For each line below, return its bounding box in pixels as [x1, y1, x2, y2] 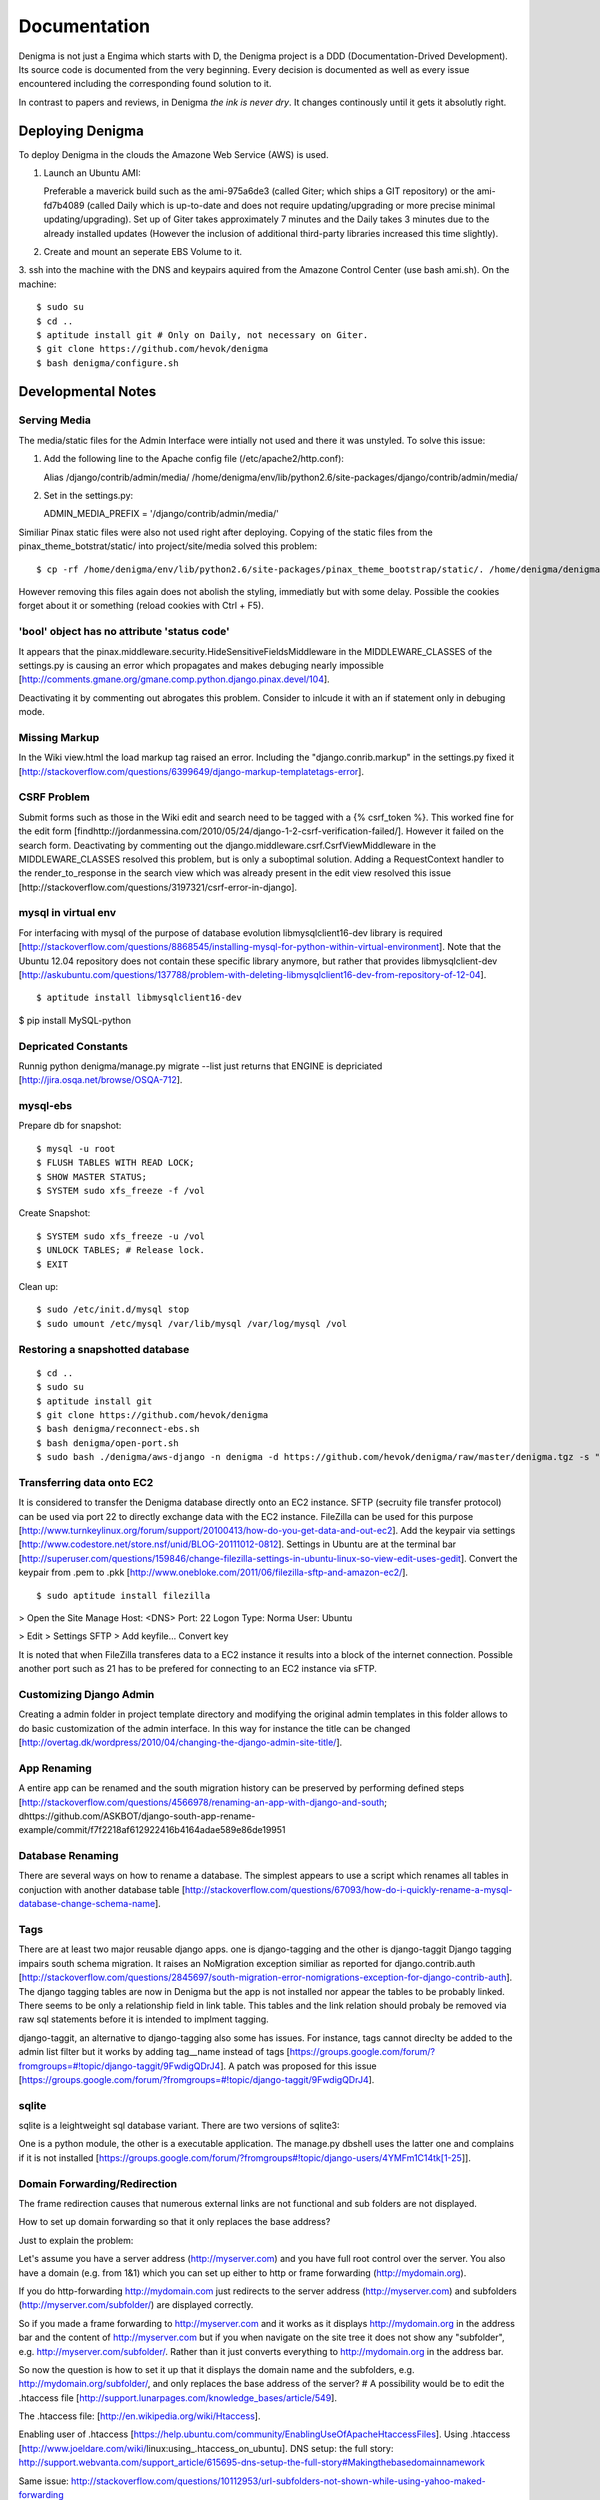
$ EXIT [36, 1258, 69, 1270]
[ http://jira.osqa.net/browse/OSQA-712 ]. [18, 1074, 183, 1086]
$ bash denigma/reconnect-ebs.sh [36, 1423, 200, 1435]
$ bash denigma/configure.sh [36, 357, 179, 369]
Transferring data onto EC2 [18, 1475, 154, 1489]
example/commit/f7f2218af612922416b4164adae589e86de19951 [18, 1824, 286, 1836]
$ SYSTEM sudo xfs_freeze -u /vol [36, 1230, 205, 1242]
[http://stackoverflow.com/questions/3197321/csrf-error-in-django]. [18, 881, 298, 893]
